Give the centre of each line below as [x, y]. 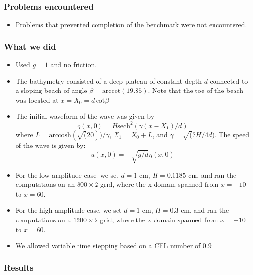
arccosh [60, 135]
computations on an [45, 184]
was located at [37, 100]
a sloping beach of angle [51, 90]
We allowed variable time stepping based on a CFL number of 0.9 [113, 246]
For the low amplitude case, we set [67, 174]
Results [19, 267]
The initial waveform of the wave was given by [85, 116]
